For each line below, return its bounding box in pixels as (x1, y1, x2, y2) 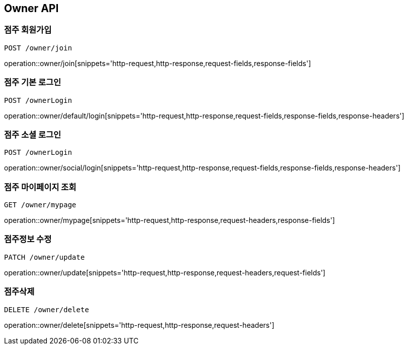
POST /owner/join (4, 43, 72, 52)
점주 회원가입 (4, 25, 52, 35)
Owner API (4, 2, 59, 15)
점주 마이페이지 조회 (4, 182, 77, 192)
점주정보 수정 (4, 234, 52, 245)
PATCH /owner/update (4, 253, 85, 261)
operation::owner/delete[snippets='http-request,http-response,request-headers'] (4, 320, 275, 329)
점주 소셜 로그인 (4, 129, 61, 140)
